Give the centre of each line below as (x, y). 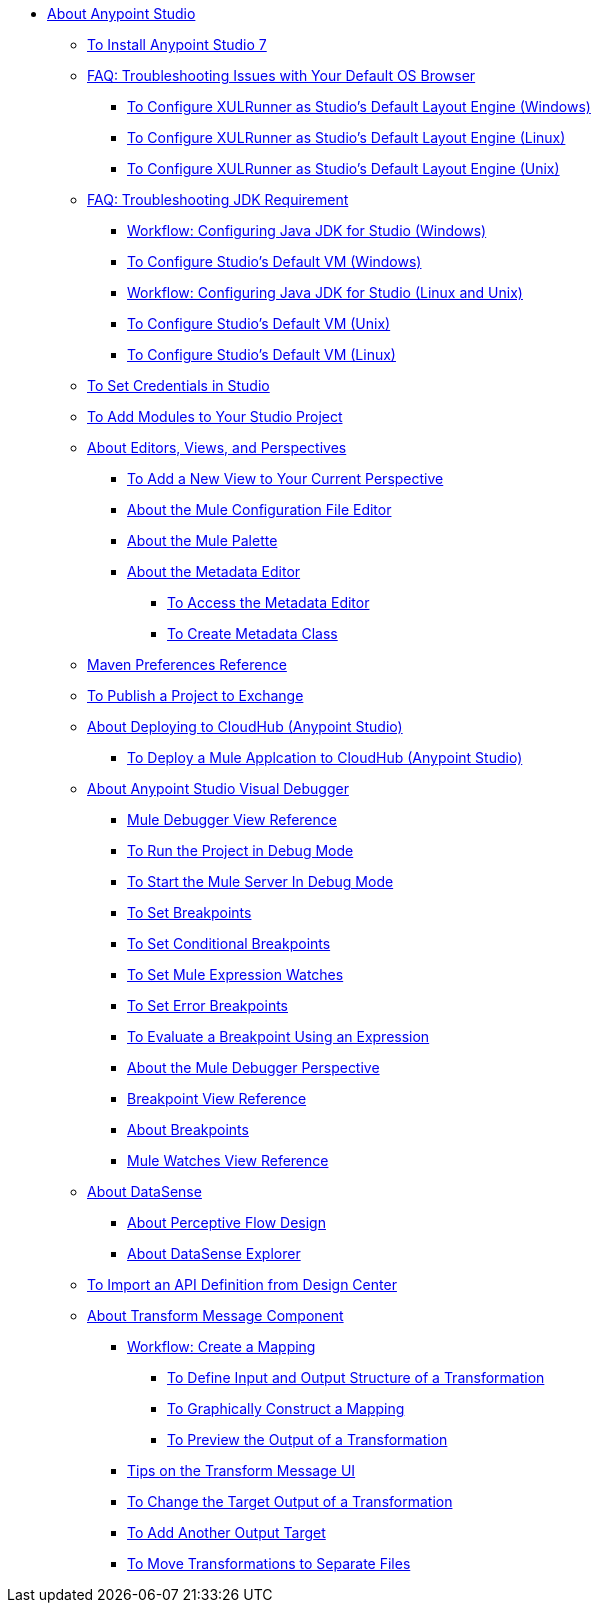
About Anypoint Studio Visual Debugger (218, 788)
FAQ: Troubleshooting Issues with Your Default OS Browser (281, 75)
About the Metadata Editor (214, 571)
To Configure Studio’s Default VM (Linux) (261, 354)
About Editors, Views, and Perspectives (217, 447)
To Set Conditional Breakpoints (229, 943)
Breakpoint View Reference (217, 1098)
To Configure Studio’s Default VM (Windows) (274, 261)
